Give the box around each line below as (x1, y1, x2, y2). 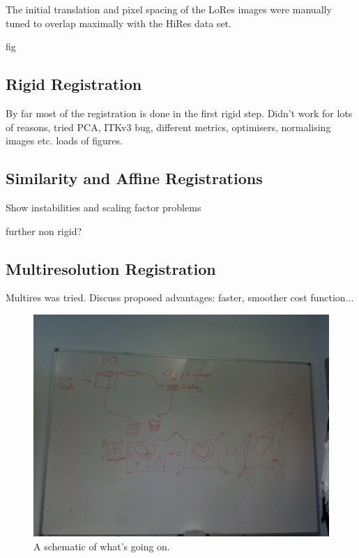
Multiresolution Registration (6, 257, 216, 279)
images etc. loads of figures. (6, 133, 123, 148)
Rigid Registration (6, 73, 142, 95)
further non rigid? (6, 223, 82, 238)
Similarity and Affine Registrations (6, 167, 263, 189)
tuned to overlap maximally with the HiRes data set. (6, 15, 231, 30)
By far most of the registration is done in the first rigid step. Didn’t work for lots (6, 105, 353, 120)
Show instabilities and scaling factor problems (6, 199, 201, 214)
